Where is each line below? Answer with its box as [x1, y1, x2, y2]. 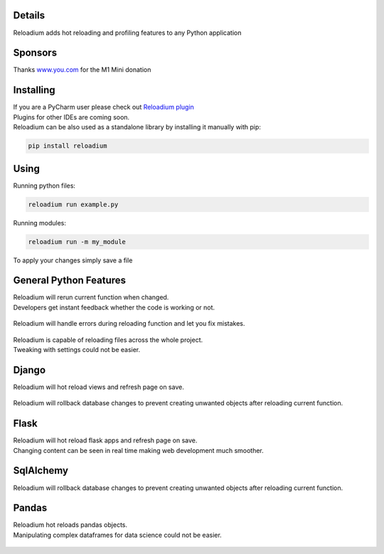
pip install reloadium [28, 142, 107, 150]
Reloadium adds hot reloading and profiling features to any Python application [13, 28, 242, 37]
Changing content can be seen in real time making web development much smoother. [13, 446, 265, 454]
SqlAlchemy [13, 464, 69, 476]
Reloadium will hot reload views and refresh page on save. [13, 383, 184, 391]
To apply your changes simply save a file [13, 256, 133, 265]
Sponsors [13, 47, 57, 59]
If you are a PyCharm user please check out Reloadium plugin [13, 103, 195, 112]
